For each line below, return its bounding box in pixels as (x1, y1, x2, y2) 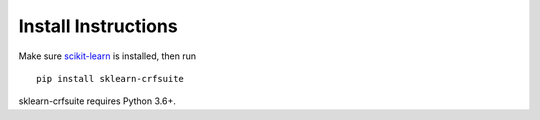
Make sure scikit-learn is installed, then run (18, 50, 197, 62)
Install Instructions (18, 15, 179, 37)
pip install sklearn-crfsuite (36, 73, 185, 84)
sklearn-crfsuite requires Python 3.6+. (18, 95, 177, 107)
